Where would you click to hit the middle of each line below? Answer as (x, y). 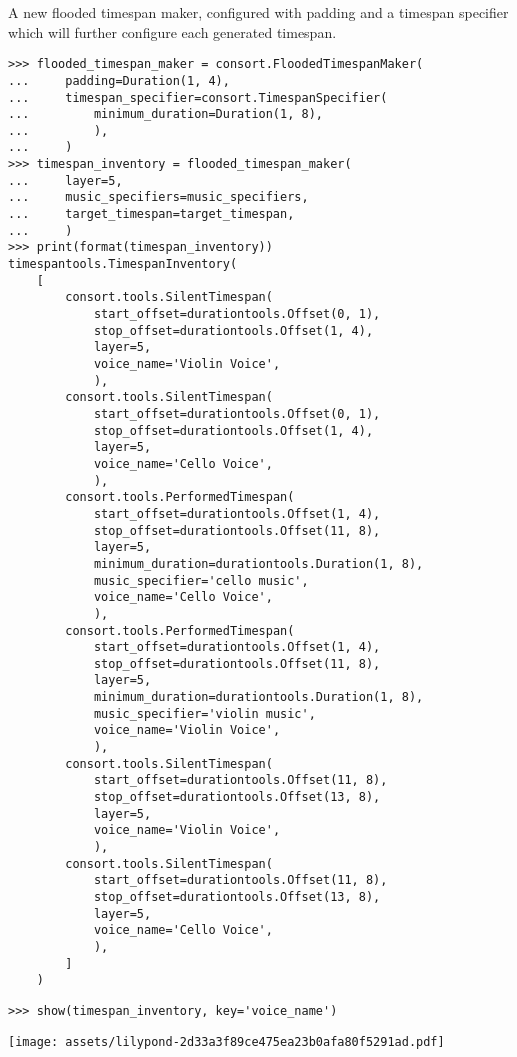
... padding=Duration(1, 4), (119, 80)
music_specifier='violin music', (204, 713)
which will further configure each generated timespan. (172, 31)
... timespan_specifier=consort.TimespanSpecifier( (198, 97)
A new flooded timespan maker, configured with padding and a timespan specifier (258, 12)
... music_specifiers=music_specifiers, (158, 197)
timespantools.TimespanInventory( (123, 264)
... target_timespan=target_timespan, (151, 214)
